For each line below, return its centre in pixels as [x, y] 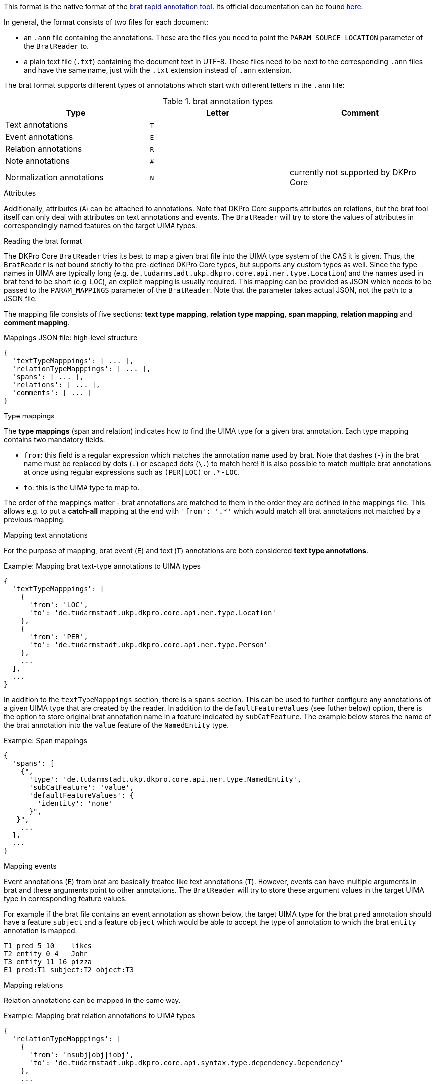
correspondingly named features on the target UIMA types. [101, 225]
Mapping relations [34, 985]
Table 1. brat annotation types [218, 101]
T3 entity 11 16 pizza [48, 962]
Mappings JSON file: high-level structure [71, 338]
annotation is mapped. [41, 931]
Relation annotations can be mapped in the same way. [92, 1000]
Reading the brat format [43, 241]
